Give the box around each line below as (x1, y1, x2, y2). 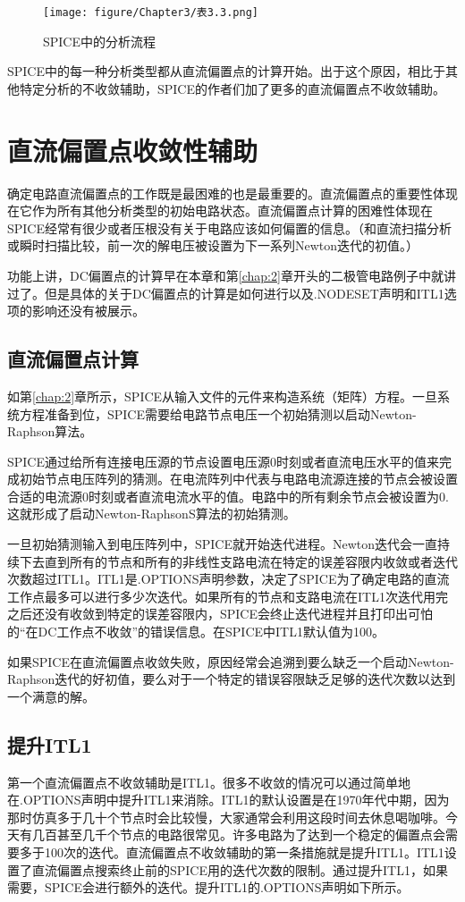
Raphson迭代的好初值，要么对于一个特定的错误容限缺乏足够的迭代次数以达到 (7, 670, 456, 688)
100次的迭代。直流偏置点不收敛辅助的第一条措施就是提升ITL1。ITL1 (44, 843, 444, 861)
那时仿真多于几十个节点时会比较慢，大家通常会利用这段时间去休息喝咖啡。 (7, 807, 445, 826)
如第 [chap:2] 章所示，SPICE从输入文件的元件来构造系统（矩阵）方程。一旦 (7, 386, 438, 405)
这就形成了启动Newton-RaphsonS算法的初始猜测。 (7, 504, 296, 523)
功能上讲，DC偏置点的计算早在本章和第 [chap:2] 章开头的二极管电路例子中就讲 (7, 266, 456, 284)
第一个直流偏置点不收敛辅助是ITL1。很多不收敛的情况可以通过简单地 (7, 772, 410, 791)
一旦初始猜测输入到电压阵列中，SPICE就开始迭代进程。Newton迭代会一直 (7, 535, 438, 553)
